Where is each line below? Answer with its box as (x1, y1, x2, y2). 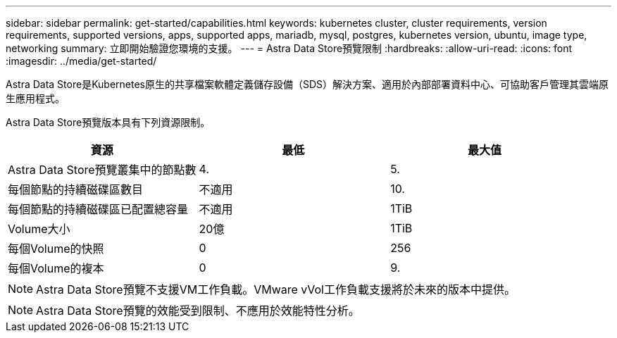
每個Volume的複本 (8, 261, 104, 275)
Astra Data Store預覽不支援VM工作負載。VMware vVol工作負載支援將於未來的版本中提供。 (36, 282, 516, 296)
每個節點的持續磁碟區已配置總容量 (8, 202, 189, 216)
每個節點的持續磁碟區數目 (8, 182, 144, 196)
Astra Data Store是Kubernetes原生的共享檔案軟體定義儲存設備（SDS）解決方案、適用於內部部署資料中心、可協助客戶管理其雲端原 (6, 78, 609, 90)
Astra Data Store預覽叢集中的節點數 (8, 163, 197, 177)
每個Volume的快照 (8, 242, 104, 256)
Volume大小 (8, 222, 70, 236)
